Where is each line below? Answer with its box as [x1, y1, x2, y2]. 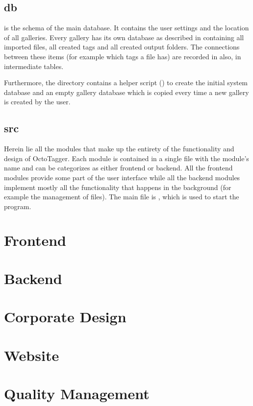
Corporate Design [4, 307, 126, 327]
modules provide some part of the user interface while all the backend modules [4, 172, 240, 182]
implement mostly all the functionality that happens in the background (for [4, 182, 231, 192]
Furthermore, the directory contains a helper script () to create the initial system [4, 77, 248, 88]
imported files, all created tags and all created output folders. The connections [4, 42, 240, 52]
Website [4, 345, 59, 365]
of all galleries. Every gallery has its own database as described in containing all [4, 32, 244, 42]
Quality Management [4, 383, 150, 403]
